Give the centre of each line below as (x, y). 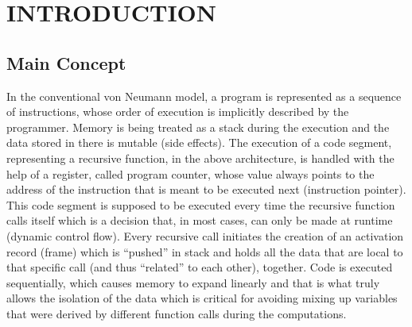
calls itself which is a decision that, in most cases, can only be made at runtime (200, 220)
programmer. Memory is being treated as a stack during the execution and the (198, 127)
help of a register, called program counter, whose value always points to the (190, 173)
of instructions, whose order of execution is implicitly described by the (178, 112)
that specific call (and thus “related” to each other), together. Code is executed (200, 267)
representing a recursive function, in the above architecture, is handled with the (200, 158)
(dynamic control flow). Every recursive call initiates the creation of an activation (205, 235)
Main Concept (66, 62)
